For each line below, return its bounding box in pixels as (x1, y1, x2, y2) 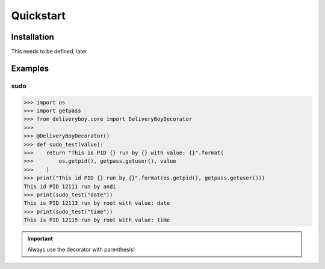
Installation (11, 32, 54, 42)
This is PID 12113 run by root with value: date (23, 200, 170, 207)
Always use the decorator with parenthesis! (27, 246, 135, 253)
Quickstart (11, 9, 66, 22)
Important (27, 235, 54, 243)
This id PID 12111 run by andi (23, 183, 117, 190)
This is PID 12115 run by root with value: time (23, 217, 170, 223)
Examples (11, 63, 49, 73)
